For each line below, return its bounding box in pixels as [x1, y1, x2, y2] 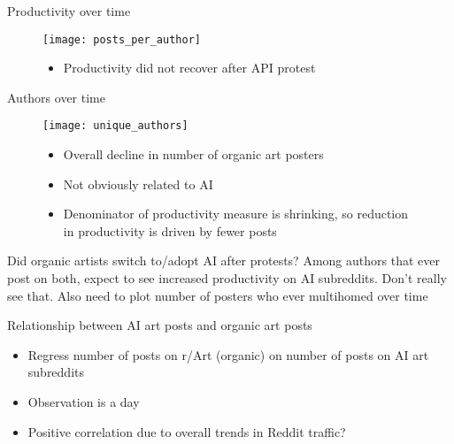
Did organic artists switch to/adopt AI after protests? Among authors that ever [7, 251, 440, 270]
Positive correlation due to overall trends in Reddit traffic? [27, 422, 346, 440]
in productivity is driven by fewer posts [63, 221, 277, 240]
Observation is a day [27, 393, 140, 411]
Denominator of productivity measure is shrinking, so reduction [63, 204, 409, 223]
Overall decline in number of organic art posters [63, 145, 324, 164]
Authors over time [7, 88, 105, 106]
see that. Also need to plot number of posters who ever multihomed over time [7, 286, 428, 304]
